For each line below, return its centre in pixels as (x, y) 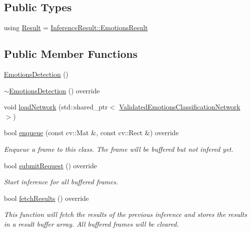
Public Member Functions (71, 54)
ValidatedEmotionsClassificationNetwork (180, 107)
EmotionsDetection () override (54, 90)
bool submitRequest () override (51, 165)
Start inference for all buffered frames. (61, 182)
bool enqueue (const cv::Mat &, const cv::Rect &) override (91, 133)
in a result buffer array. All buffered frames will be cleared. (91, 223)
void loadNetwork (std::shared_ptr (56, 107)
